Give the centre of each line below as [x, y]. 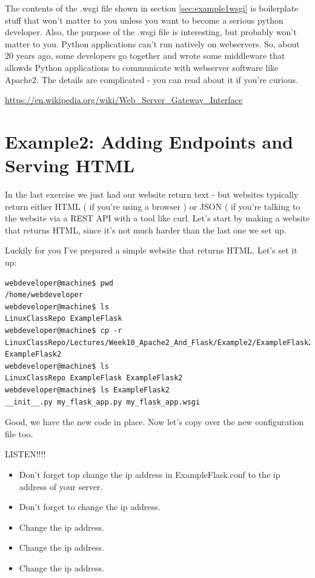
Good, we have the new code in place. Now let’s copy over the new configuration [154, 422]
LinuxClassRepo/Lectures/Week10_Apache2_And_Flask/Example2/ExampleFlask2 [159, 342]
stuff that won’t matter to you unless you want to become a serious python [144, 20]
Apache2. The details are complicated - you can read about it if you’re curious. [152, 79]
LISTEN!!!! [25, 454]
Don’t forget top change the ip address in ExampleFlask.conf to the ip [150, 474]
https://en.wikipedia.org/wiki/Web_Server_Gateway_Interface [124, 100]
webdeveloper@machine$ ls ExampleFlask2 [88, 390]
